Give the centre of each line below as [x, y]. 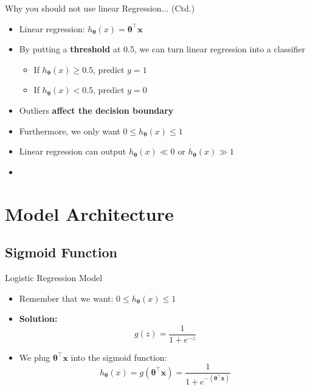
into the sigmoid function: [119, 357]
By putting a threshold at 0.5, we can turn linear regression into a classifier [162, 49]
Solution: [38, 319]
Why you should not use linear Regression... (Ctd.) [100, 8]
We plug [35, 357]
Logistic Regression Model [54, 277]
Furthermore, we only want [70, 131]
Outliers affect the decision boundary [96, 110]
